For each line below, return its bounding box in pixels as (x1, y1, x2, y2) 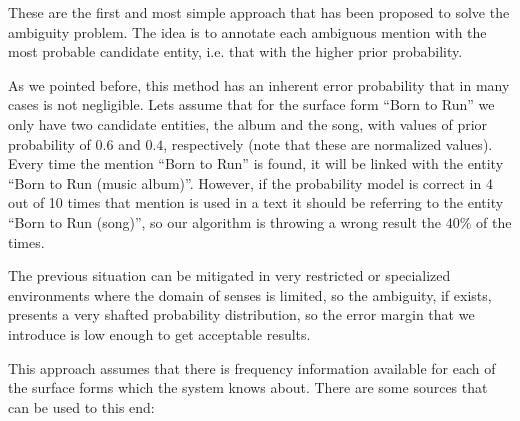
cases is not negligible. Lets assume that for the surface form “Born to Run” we (8, 94, 495, 115)
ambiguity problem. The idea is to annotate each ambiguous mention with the (8, 21, 487, 42)
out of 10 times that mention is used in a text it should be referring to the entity (8, 192, 504, 213)
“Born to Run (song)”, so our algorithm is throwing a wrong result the (8, 211, 441, 232)
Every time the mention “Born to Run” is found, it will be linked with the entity (8, 153, 504, 174)
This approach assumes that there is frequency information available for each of (8, 357, 496, 378)
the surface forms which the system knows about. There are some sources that (8, 377, 488, 398)
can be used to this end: (8, 396, 155, 417)
